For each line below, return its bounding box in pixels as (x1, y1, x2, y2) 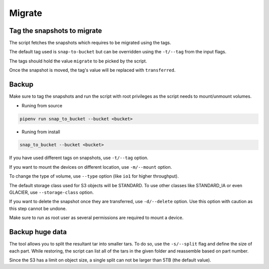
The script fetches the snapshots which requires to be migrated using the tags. (9, 40, 171, 46)
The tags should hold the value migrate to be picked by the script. (9, 58, 147, 64)
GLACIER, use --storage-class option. (9, 190, 94, 196)
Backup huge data (9, 228, 67, 237)
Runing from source (21, 102, 62, 108)
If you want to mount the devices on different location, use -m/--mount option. (9, 164, 172, 170)
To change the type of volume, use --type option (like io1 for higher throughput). (9, 173, 179, 179)
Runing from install (21, 129, 60, 135)
